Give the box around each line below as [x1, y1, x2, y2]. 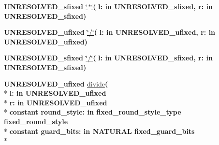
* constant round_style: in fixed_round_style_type [4, 107, 181, 117]
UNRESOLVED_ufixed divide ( [4, 78, 108, 88]
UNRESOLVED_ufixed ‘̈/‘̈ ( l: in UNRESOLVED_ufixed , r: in [4, 27, 216, 37]
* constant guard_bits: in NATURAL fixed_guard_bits [4, 126, 195, 136]
